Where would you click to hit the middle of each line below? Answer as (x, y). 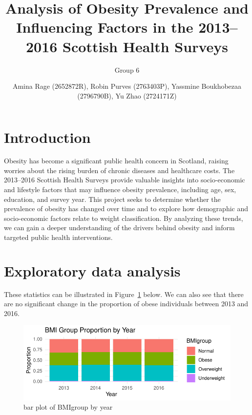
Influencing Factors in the (105, 27)
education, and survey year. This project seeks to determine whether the (112, 199)
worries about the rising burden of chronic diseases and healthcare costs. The (119, 170)
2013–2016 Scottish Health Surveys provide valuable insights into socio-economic (125, 180)
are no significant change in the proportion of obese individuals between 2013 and (126, 304)
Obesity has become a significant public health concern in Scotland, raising (116, 161)
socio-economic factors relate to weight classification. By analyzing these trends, (124, 218)
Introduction (47, 137)
